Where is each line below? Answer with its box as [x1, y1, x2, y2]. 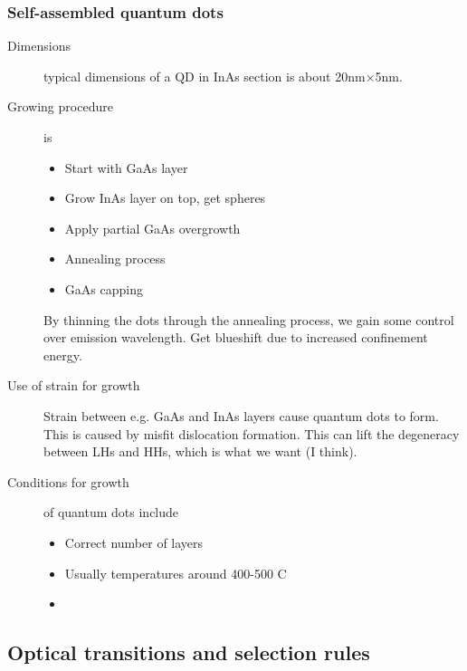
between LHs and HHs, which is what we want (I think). [43, 442, 357, 461]
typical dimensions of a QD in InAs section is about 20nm [43, 66, 366, 85]
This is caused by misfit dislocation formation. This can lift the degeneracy [43, 424, 460, 443]
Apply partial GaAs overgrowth [64, 218, 241, 237]
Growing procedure [7, 97, 113, 116]
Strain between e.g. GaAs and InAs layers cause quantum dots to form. [43, 406, 439, 425]
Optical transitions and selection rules [7, 638, 370, 666]
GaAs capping [64, 279, 143, 298]
